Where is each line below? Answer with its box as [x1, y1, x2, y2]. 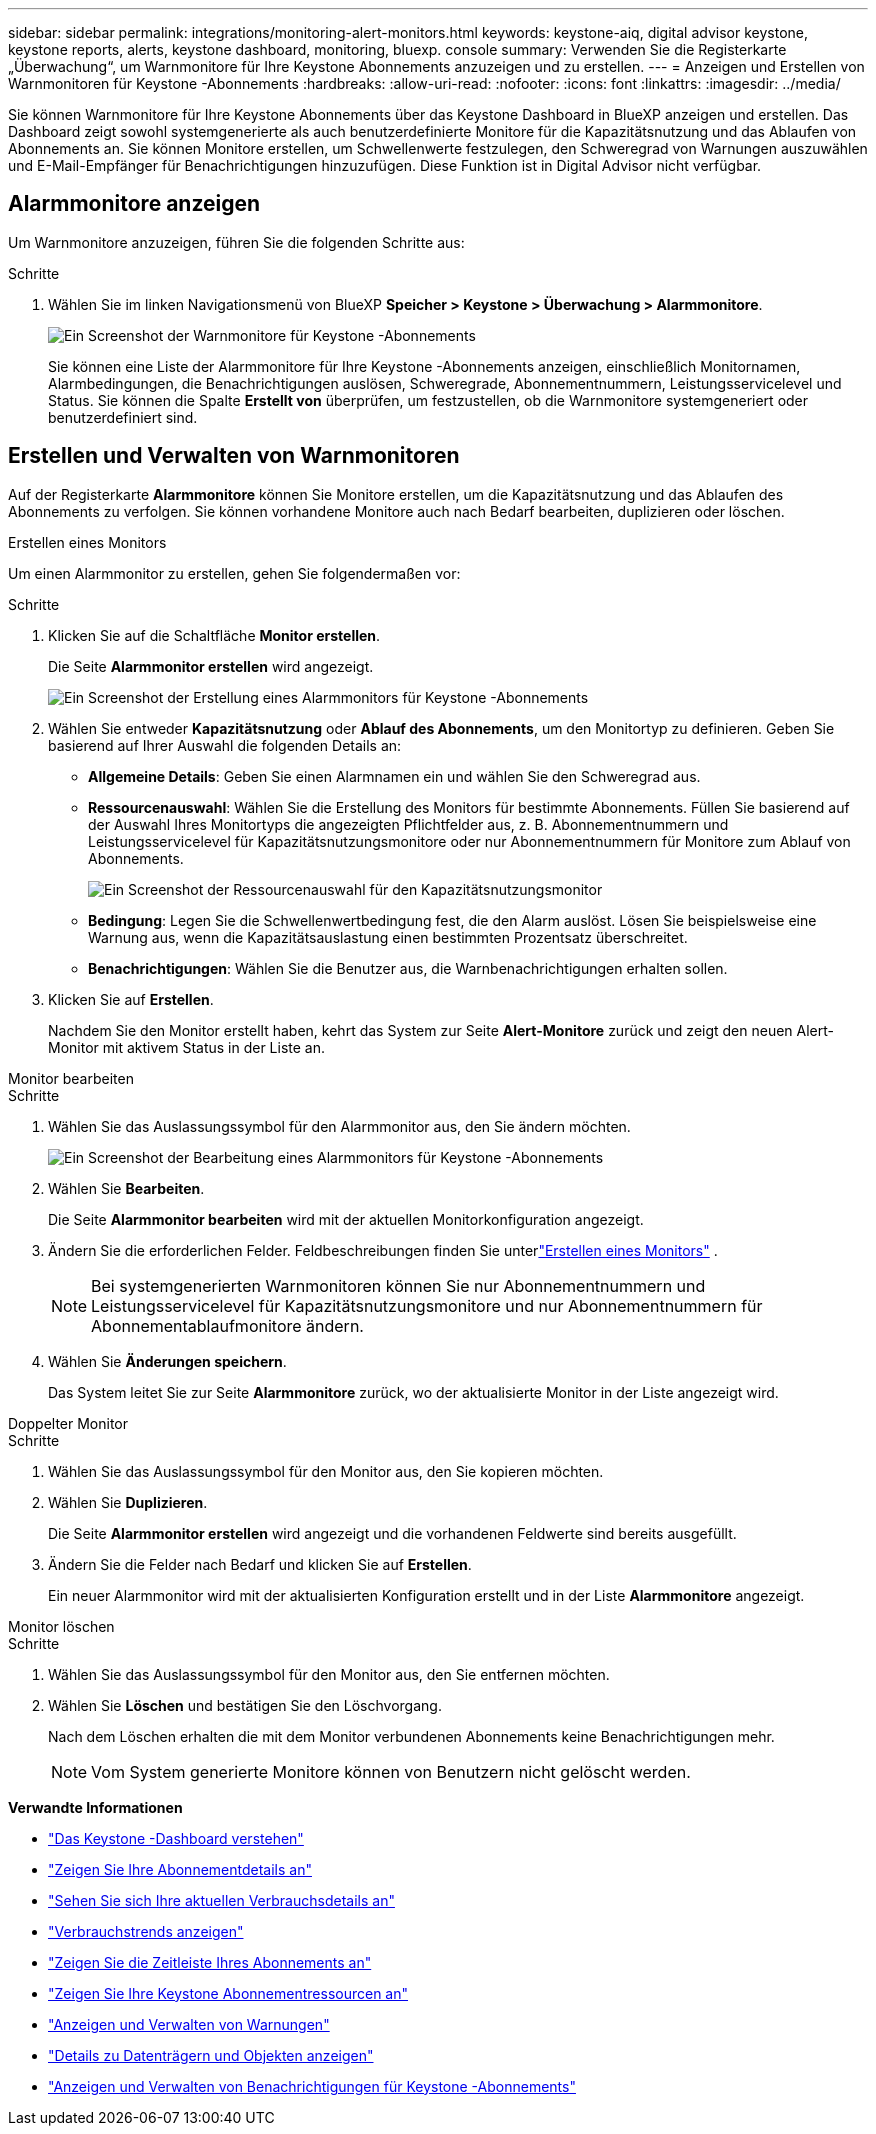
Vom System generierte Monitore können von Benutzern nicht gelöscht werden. [91, 1761, 691, 1782]
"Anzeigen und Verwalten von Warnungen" [48, 2015, 330, 2033]
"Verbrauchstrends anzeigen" [48, 1922, 244, 1940]
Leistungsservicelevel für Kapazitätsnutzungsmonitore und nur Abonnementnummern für [91, 1295, 763, 1316]
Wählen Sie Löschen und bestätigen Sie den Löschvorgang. [48, 1696, 442, 1714]
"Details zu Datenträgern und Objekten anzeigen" [48, 2046, 374, 2064]
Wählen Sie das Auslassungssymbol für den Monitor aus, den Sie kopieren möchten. [48, 1462, 604, 1480]
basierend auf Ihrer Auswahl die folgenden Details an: [48, 736, 402, 754]
